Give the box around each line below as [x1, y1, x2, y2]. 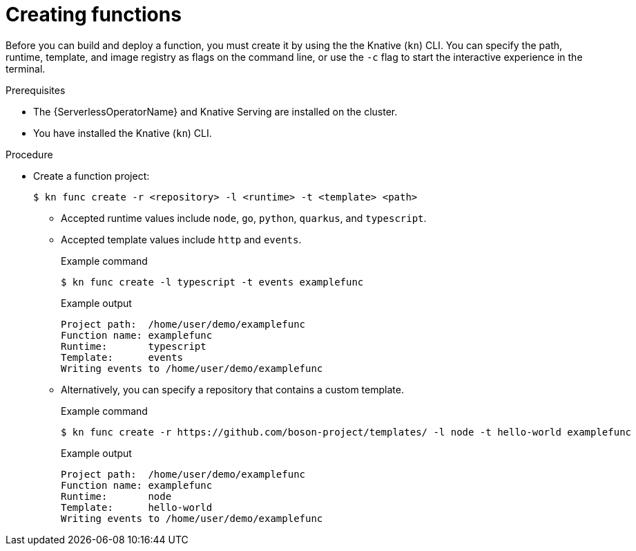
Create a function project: [33, 169, 150, 182]
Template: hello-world [61, 501, 213, 513]
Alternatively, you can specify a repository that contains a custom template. [61, 383, 404, 395]
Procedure [6, 148, 53, 160]
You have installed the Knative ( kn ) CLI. [33, 127, 212, 139]
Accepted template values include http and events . [61, 233, 302, 245]
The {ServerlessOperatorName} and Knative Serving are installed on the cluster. [33, 105, 398, 118]
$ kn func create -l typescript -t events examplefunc [61, 276, 364, 288]
